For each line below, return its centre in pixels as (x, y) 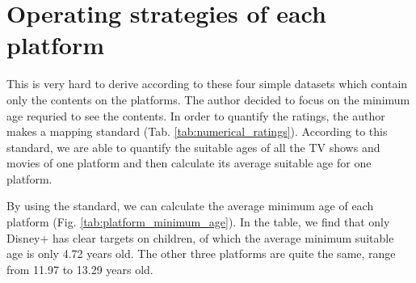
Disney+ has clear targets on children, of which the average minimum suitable (200, 237)
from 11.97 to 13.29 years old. (80, 269)
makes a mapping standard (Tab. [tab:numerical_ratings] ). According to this (197, 131)
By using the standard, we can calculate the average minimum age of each (190, 206)
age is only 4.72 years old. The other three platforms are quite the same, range (201, 253)
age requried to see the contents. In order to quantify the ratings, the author (196, 115)
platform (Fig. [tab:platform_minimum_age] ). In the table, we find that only (198, 222)
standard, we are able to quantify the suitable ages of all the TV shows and (193, 147)
